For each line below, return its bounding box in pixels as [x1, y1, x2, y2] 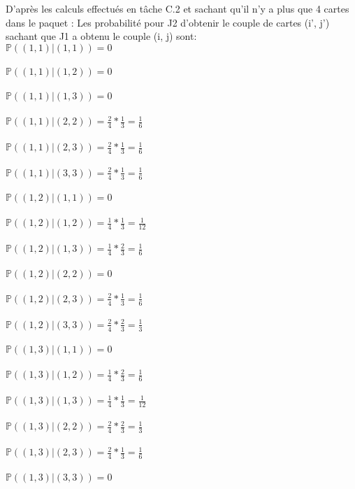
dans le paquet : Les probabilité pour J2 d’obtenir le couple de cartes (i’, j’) [6, 15, 330, 29]
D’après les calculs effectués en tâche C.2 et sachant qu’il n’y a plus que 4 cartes [6, 1, 349, 15]
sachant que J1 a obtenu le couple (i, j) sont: [6, 29, 197, 43]
